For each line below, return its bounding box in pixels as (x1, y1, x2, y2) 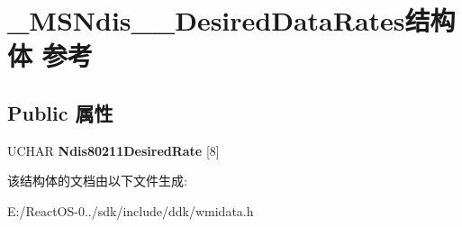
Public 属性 (7, 98, 113, 126)
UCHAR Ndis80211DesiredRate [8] (7, 141, 220, 159)
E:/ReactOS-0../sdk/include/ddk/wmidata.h (7, 201, 254, 220)
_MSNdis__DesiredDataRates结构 (7, 2, 456, 39)
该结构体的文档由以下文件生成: (7, 171, 187, 190)
